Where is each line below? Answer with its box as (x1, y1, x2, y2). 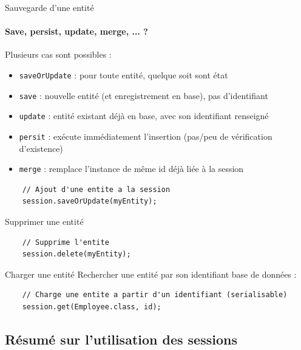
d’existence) (19, 142, 63, 154)
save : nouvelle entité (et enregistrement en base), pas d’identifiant (19, 89, 268, 101)
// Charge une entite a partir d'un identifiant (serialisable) (22, 290, 288, 300)
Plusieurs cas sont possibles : (5, 48, 112, 61)
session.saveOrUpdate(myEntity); (22, 197, 157, 206)
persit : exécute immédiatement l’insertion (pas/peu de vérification (19, 129, 272, 142)
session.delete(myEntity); (22, 250, 131, 259)
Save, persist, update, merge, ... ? (5, 25, 148, 38)
